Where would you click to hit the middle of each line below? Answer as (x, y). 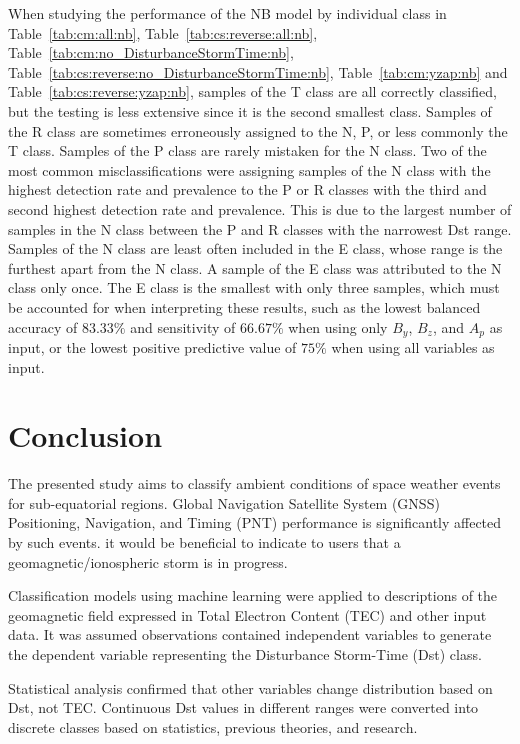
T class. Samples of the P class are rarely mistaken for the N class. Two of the (247, 150)
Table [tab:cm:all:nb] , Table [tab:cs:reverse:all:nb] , (163, 32)
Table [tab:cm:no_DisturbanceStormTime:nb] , (151, 52)
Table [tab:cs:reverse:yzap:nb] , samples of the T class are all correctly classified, (252, 91)
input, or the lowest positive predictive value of (152, 346)
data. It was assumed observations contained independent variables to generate (250, 634)
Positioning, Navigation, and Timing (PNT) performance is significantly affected (255, 522)
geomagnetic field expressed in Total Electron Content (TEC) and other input (247, 614)
